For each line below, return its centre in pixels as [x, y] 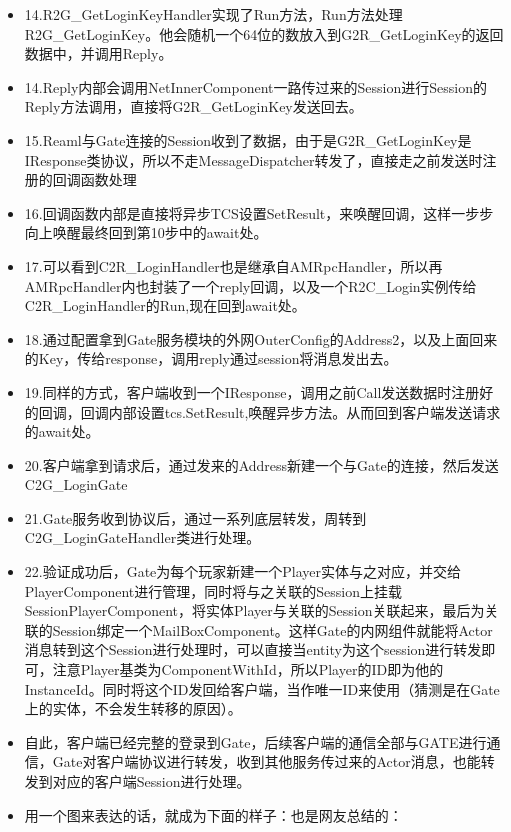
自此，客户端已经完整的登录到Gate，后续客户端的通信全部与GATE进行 [255, 741]
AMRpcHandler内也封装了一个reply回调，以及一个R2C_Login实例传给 [250, 285]
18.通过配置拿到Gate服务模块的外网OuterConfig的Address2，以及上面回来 [261, 338]
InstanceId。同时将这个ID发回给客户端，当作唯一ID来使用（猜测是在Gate [262, 688]
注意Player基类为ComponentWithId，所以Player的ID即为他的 [248, 669]
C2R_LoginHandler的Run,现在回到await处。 [165, 305]
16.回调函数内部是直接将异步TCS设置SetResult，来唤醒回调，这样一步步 [259, 212]
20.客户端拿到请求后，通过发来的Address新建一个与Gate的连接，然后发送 [261, 464]
